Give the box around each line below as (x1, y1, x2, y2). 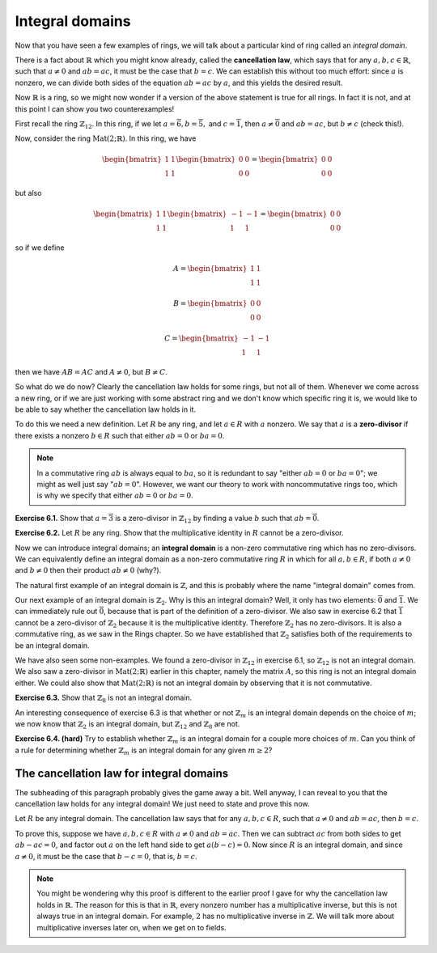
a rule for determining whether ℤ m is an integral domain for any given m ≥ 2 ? (15, 745, 273, 756)
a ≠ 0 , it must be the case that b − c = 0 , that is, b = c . (15, 851, 197, 861)
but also (15, 188, 42, 198)
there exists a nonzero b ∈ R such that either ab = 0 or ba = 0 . (15, 430, 225, 440)
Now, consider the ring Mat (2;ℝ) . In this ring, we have (15, 133, 197, 143)
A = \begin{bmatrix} (172, 264, 248, 273)
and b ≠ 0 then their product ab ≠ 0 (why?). (15, 565, 162, 575)
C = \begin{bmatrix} (164, 334, 239, 343)
